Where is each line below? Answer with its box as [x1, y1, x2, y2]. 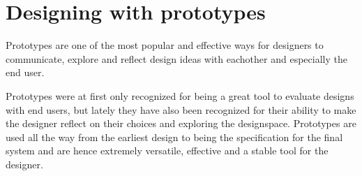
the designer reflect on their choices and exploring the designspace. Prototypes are [6, 116, 356, 131]
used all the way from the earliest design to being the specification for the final [6, 129, 343, 144]
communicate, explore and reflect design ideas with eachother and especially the [6, 51, 347, 66]
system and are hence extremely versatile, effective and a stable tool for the [6, 143, 329, 158]
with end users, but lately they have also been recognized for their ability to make [6, 102, 356, 117]
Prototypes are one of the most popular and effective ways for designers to [6, 38, 324, 52]
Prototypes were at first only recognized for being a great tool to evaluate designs [6, 88, 354, 103]
